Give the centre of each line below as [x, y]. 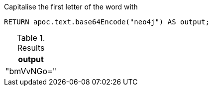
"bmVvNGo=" [31, 71]
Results [31, 48]
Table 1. [31, 38]
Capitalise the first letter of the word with [71, 7]
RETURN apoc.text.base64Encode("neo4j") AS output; [107, 22]
